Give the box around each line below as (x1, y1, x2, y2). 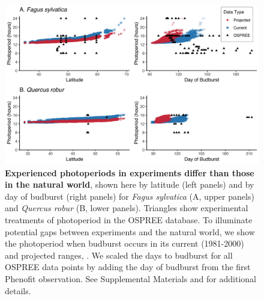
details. (5, 284, 31, 297)
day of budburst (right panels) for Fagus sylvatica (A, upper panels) (5, 190, 254, 202)
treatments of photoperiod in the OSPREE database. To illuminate (5, 213, 253, 226)
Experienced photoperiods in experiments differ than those (5, 166, 254, 179)
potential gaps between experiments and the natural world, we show (5, 225, 255, 238)
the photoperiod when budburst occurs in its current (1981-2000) (5, 237, 244, 250)
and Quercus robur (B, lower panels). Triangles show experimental (5, 202, 248, 214)
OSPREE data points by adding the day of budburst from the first (5, 260, 251, 273)
